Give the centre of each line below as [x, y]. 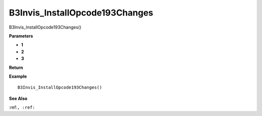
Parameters [21, 36]
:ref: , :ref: [22, 107]
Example [18, 76]
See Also [18, 98]
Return [16, 67]
